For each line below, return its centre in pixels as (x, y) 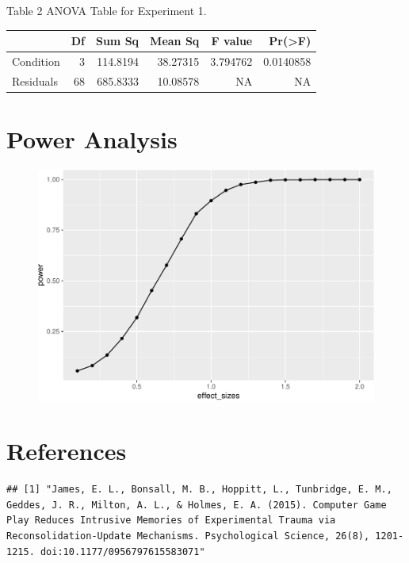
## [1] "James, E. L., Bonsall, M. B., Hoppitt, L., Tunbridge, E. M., (199, 490)
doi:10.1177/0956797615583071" (122, 552)
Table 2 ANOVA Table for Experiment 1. (107, 10)
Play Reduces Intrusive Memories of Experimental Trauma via (171, 521)
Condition (36, 61)
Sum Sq (117, 41)
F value (232, 41)
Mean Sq (175, 41)
